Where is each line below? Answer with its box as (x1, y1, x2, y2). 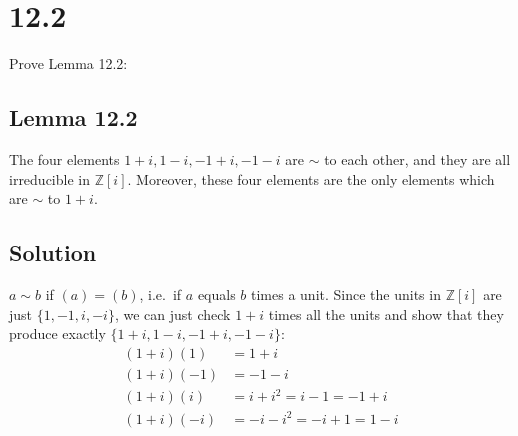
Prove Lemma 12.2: (9, 53, 128, 74)
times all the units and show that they (268, 303, 504, 324)
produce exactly (9, 323, 106, 344)
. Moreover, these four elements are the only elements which (127, 168, 495, 189)
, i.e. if (139, 283, 182, 304)
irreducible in (9, 168, 90, 189)
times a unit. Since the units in (251, 283, 441, 304)
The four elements (9, 148, 120, 169)
